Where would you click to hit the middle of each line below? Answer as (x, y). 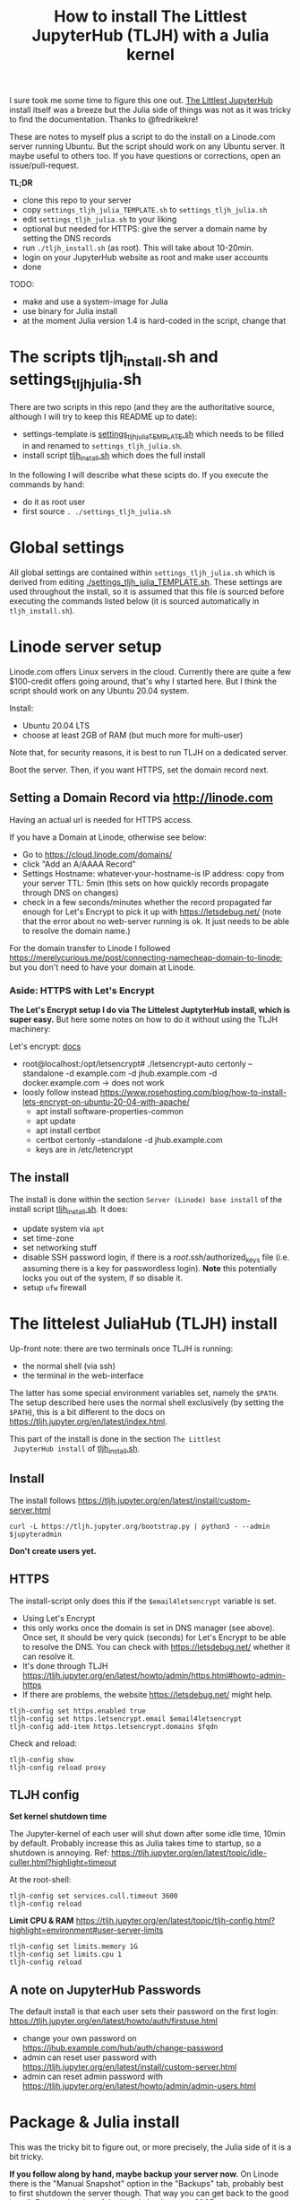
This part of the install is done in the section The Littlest (116, 1439)
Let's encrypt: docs (45, 1046)
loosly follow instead (60, 1092)
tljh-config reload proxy (57, 1768)
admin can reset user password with (89, 2057)
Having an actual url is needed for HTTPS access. (101, 819)
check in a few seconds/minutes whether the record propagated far (147, 902)
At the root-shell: (40, 1880)
